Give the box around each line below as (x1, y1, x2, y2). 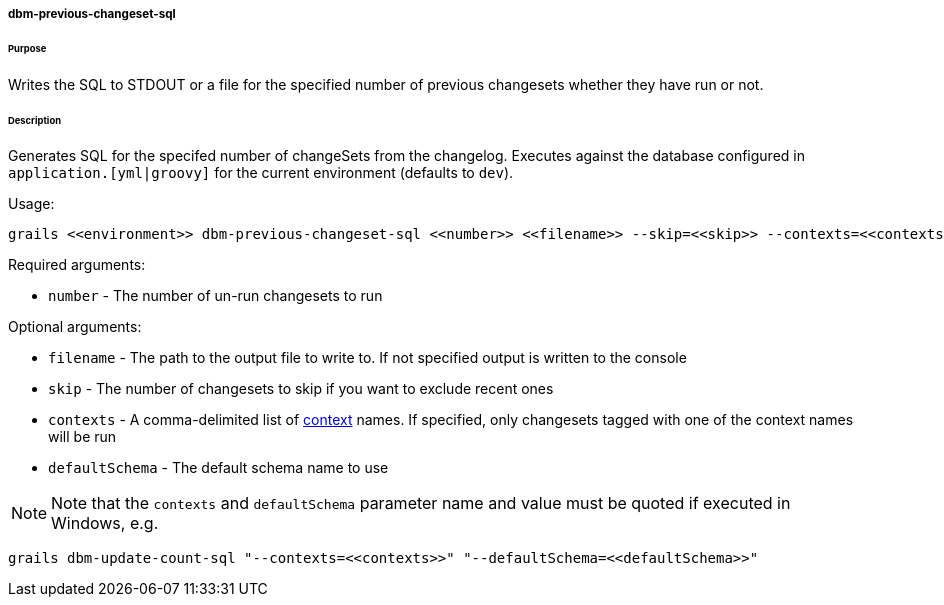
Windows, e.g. (51, 513, 159, 534)
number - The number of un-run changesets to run (48, 287, 383, 305)
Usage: (8, 195, 55, 213)
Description (8, 114, 61, 126)
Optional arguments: (8, 318, 142, 336)
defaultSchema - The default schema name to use (48, 459, 389, 477)
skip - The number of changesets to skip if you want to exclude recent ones (48, 380, 554, 398)
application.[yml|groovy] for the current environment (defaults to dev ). (8, 164, 514, 182)
